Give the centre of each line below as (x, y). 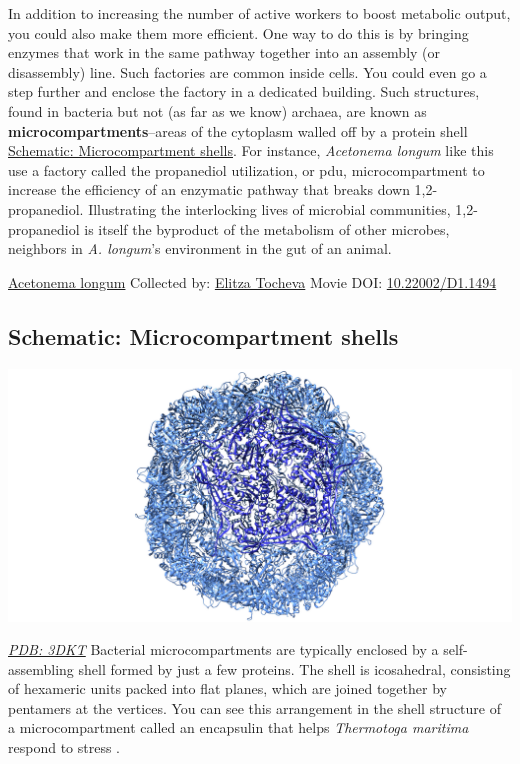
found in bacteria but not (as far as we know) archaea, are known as (217, 110)
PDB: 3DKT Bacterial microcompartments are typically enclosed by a (223, 649)
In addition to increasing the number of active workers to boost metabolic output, (259, 13)
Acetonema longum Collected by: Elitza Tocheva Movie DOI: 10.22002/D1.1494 (252, 281)
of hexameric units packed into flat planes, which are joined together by (227, 688)
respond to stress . (64, 747)
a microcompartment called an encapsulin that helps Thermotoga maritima (238, 727)
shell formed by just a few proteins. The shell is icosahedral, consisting (294, 668)
